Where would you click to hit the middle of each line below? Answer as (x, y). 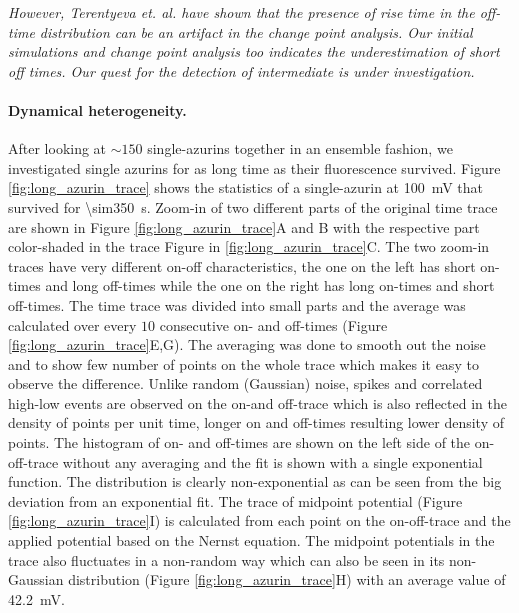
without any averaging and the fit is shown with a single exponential (272, 461)
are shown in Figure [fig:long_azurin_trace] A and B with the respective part (244, 226)
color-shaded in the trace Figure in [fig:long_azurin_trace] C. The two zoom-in (249, 246)
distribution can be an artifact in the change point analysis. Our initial (256, 31)
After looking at (57, 148)
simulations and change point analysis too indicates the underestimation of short (254, 51)
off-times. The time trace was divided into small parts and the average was (237, 304)
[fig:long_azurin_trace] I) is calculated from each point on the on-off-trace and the (259, 520)
